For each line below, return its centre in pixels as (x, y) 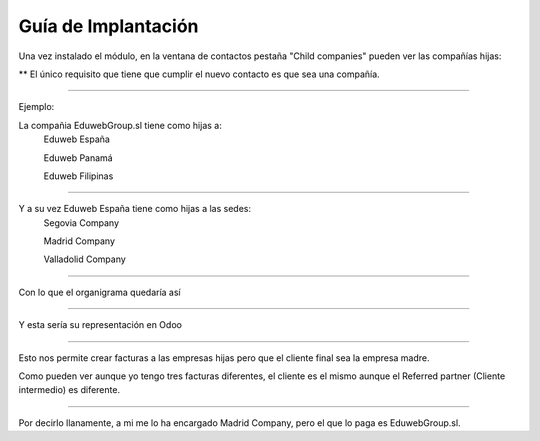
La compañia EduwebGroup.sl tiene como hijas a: (120, 125)
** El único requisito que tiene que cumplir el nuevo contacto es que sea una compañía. (199, 74)
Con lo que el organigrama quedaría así (99, 292)
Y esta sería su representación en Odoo (100, 325)
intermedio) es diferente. (69, 390)
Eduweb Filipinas (78, 176)
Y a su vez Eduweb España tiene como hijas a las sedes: (135, 209)
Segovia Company (81, 222)
